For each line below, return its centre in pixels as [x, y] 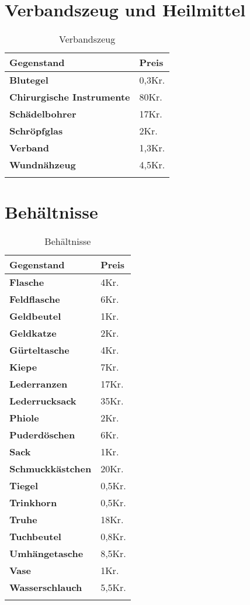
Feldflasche [35, 299]
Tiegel [24, 486]
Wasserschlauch [46, 587]
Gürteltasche [39, 350]
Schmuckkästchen [51, 469]
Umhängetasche [46, 554]
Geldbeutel [35, 316]
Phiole [24, 418]
